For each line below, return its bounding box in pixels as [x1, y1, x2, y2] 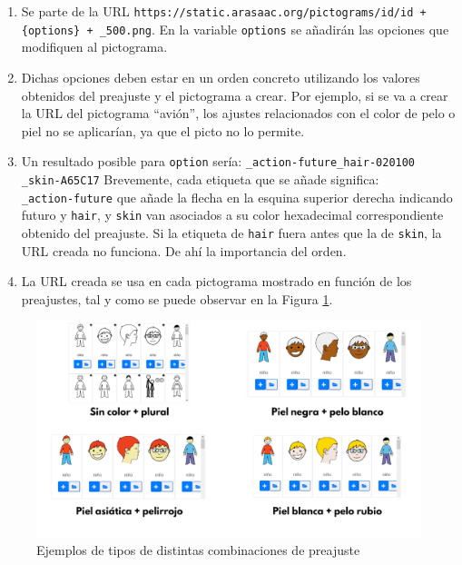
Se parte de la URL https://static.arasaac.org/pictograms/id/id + [21, 2, 427, 20]
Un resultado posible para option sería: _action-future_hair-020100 [21, 152, 416, 171]
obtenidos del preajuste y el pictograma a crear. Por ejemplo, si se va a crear [21, 85, 448, 104]
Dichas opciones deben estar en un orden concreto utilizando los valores [21, 67, 420, 86]
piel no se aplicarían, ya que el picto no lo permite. [21, 121, 305, 140]
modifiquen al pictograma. [21, 37, 168, 56]
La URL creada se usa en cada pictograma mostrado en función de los [21, 272, 412, 291]
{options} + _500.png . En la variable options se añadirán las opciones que [21, 19, 449, 38]
